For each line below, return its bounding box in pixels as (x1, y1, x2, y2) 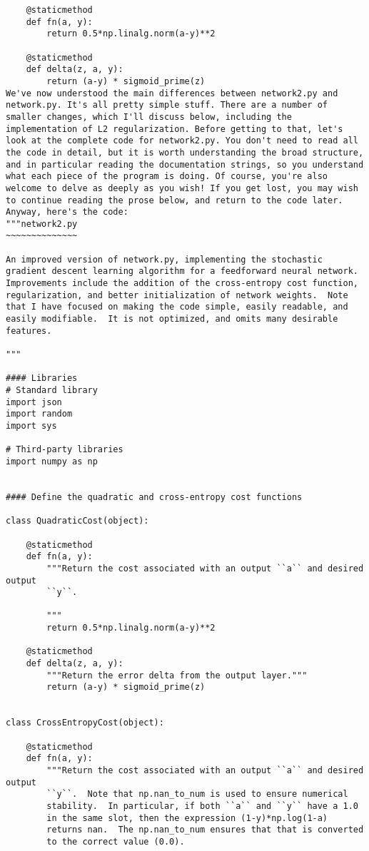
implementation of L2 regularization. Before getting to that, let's (6, 123, 343, 134)
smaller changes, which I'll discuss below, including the (6, 111, 292, 122)
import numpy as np (6, 456, 98, 467)
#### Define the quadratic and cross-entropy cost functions (6, 491, 303, 502)
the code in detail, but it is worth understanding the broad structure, (6, 147, 364, 158)
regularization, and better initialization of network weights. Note (6, 290, 348, 300)
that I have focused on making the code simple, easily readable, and (6, 302, 348, 312)
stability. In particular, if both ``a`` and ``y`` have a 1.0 (46, 800, 358, 811)
